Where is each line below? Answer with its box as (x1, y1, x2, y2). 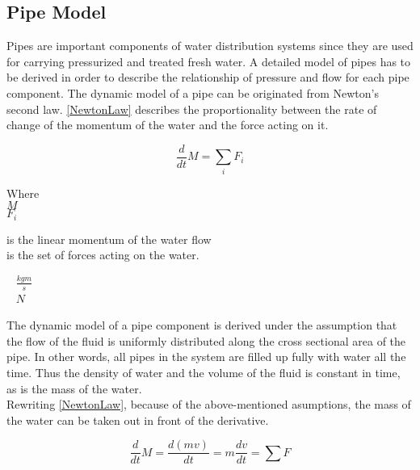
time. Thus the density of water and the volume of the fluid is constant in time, (6, 364, 401, 380)
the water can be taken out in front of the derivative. (6, 411, 269, 428)
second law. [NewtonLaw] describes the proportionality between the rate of (6, 100, 377, 117)
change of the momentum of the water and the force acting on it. (6, 116, 329, 133)
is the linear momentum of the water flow (6, 230, 212, 247)
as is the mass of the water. (6, 380, 142, 397)
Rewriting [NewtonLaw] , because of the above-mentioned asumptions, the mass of (6, 396, 411, 413)
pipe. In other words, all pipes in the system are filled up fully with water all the (6, 348, 406, 365)
